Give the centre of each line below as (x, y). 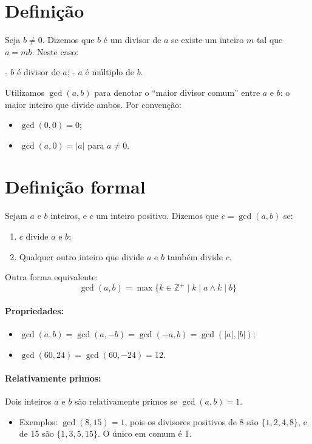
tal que (270, 40)
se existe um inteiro (208, 40)
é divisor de (39, 72)
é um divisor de (132, 40)
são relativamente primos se (126, 401)
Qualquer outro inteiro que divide (82, 256)
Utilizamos (25, 92)
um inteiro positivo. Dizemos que (158, 216)
